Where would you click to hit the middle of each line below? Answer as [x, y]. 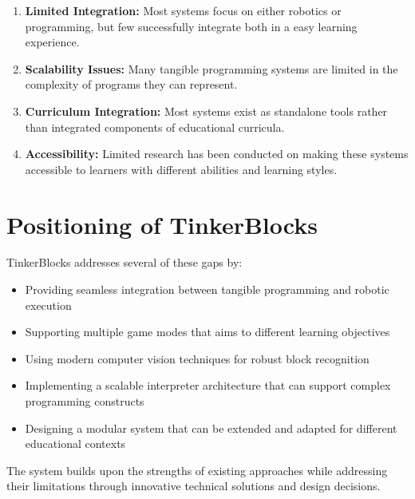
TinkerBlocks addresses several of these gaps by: [125, 262]
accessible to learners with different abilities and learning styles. [181, 169]
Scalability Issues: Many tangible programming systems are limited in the [211, 68]
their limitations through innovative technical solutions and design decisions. [194, 486]
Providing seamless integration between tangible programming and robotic [207, 289]
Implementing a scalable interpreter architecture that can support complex [208, 385]
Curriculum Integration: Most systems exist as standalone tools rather [206, 111]
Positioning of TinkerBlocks [162, 224]
